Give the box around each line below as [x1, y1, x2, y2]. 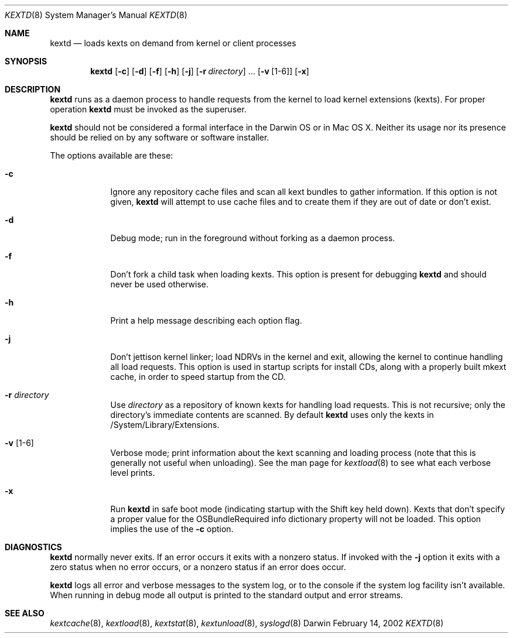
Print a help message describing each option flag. [110, 315, 302, 325]
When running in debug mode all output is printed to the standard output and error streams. [50, 590, 403, 600]
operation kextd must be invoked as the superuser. [50, 104, 247, 114]
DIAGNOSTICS [5, 542, 62, 552]
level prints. [110, 468, 155, 478]
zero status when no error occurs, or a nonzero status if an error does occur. [50, 562, 346, 572]
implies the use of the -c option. [110, 524, 234, 534]
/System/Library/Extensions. [110, 420, 220, 430]
